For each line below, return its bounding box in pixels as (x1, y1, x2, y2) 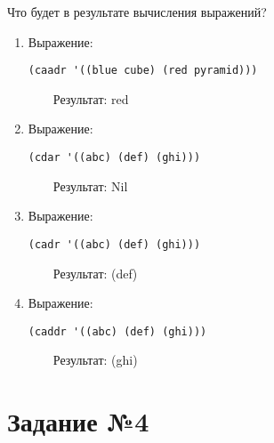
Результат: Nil (52, 176, 128, 195)
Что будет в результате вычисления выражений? (7, 3, 267, 20)
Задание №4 (7, 403, 149, 439)
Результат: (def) (52, 263, 138, 282)
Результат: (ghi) (52, 350, 138, 369)
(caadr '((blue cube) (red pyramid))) (28, 64, 258, 77)
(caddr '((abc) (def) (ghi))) (28, 325, 207, 338)
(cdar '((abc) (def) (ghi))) (28, 151, 201, 165)
